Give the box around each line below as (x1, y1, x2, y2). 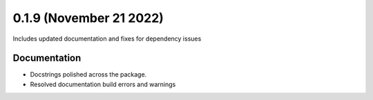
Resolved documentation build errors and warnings (30, 80, 176, 88)
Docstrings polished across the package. (30, 70, 147, 79)
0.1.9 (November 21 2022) (12, 10, 164, 26)
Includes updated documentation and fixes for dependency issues (12, 34, 202, 43)
